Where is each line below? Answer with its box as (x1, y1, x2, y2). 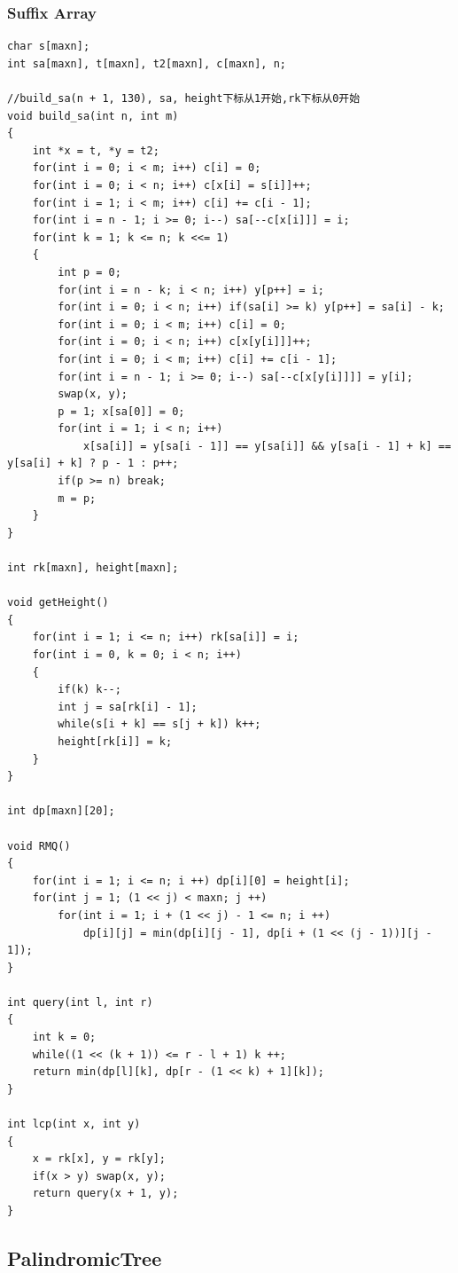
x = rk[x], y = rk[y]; (32, 1152, 166, 1166)
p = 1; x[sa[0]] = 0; (58, 405, 185, 418)
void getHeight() (7, 596, 109, 609)
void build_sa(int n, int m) (7, 109, 179, 122)
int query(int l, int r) (7, 995, 153, 1009)
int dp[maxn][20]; (7, 805, 115, 818)
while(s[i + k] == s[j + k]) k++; (58, 718, 261, 731)
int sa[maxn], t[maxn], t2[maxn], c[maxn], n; (7, 57, 286, 70)
